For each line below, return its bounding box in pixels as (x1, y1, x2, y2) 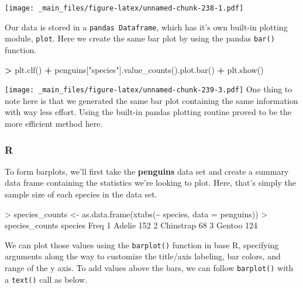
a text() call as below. (5, 273, 88, 285)
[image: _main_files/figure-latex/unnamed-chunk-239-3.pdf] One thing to (5, 83, 292, 95)
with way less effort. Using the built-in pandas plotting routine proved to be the (5, 106, 292, 118)
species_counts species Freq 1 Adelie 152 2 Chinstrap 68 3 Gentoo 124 (5, 219, 258, 231)
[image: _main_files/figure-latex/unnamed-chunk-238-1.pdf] (5, 4, 244, 12)
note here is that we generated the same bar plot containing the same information (5, 94, 298, 106)
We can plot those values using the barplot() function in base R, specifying (5, 238, 279, 251)
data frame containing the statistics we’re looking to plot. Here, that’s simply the (5, 176, 296, 189)
